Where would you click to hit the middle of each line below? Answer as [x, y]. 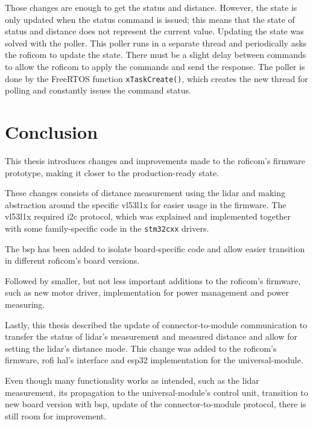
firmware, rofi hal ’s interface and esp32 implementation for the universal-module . [154, 360]
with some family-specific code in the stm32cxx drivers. [107, 228]
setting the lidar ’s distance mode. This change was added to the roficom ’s [141, 348]
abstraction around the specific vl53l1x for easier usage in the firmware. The [146, 204]
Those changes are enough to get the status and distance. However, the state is [151, 7]
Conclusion [52, 132]
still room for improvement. [56, 415]
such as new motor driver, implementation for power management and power [147, 292]
